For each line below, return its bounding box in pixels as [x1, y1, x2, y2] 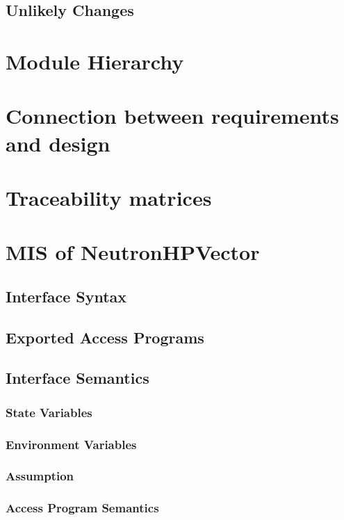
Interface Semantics [6, 367, 149, 389]
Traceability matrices [6, 183, 212, 211]
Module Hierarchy [6, 47, 184, 75]
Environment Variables [6, 435, 137, 453]
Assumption [6, 467, 74, 485]
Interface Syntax [6, 285, 127, 307]
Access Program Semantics [6, 499, 159, 517]
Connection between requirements [6, 101, 339, 130]
